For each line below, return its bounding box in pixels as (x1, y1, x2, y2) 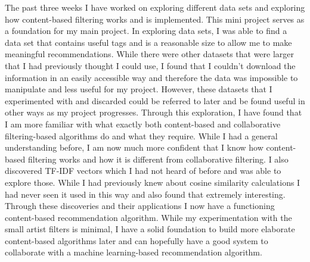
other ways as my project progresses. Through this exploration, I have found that (5, 106, 302, 118)
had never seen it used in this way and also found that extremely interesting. (5, 188, 286, 200)
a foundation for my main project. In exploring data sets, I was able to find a (5, 24, 287, 37)
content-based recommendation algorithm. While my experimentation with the (5, 211, 292, 223)
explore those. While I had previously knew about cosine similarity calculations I (5, 176, 300, 188)
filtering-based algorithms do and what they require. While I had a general (5, 129, 278, 142)
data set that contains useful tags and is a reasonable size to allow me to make (5, 36, 292, 48)
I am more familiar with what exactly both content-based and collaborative (5, 117, 281, 130)
